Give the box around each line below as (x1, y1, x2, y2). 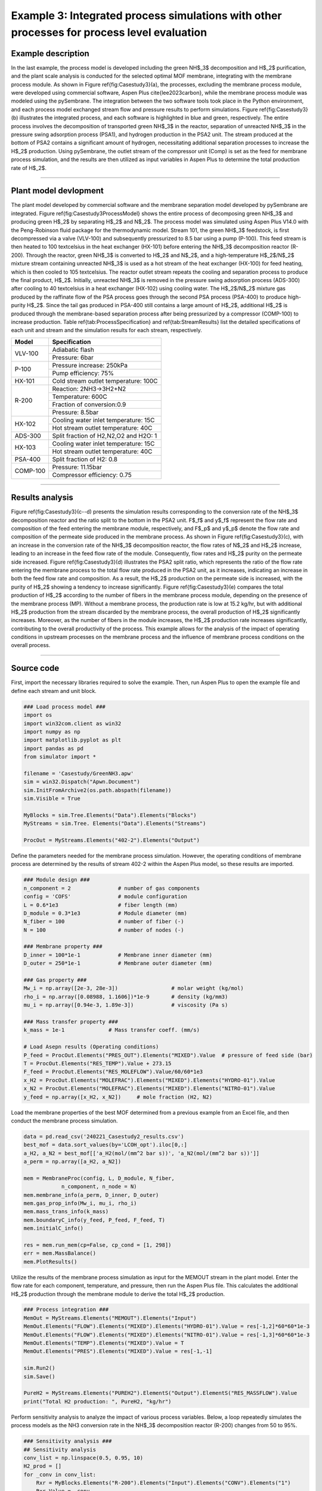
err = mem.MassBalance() (23, 1250, 97, 1257)
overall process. (11, 642, 51, 649)
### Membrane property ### (23, 943, 103, 950)
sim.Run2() (23, 1365, 55, 1372)
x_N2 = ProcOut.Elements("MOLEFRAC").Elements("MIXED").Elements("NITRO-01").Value (23, 1085, 275, 1092)
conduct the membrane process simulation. (11, 1117, 118, 1124)
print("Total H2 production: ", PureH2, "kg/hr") (23, 1398, 172, 1405)
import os (23, 712, 52, 719)
